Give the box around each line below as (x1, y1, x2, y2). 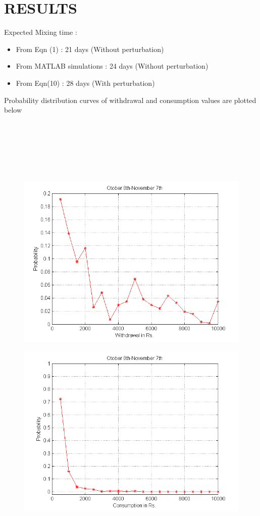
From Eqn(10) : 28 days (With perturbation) (16, 77, 155, 88)
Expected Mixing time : (4, 27, 77, 37)
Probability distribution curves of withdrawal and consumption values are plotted (4, 94, 256, 105)
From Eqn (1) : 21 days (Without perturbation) (16, 43, 164, 54)
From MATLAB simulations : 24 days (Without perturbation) (16, 61, 209, 71)
